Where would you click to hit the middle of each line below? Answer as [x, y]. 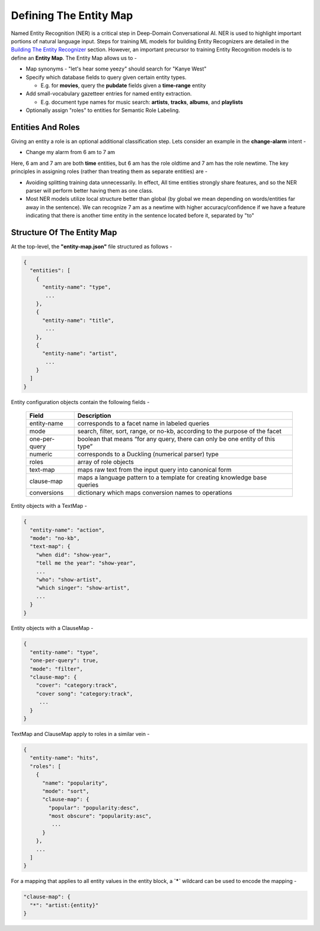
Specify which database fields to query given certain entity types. [106, 77]
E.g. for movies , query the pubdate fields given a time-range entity [123, 85]
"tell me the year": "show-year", [86, 563]
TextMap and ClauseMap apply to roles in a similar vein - [80, 734]
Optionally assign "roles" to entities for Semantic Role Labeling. [103, 110]
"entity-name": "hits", [64, 758]
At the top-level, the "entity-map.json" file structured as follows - [92, 247]
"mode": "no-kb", [55, 538]
